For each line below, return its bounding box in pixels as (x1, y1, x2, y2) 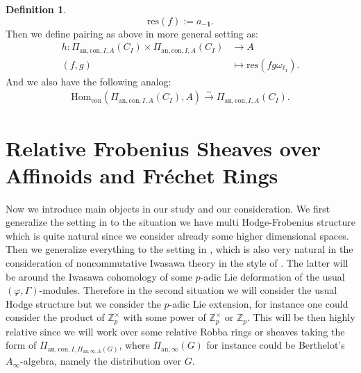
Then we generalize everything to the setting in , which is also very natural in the (6, 242, 353, 256)
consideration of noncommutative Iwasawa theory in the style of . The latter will (6, 256, 349, 270)
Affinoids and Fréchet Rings (6, 160, 278, 189)
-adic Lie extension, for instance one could (169, 296, 349, 310)
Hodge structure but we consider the (6, 296, 161, 310)
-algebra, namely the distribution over (20, 354, 182, 368)
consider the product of (6, 310, 105, 324)
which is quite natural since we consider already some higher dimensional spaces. (6, 228, 349, 242)
